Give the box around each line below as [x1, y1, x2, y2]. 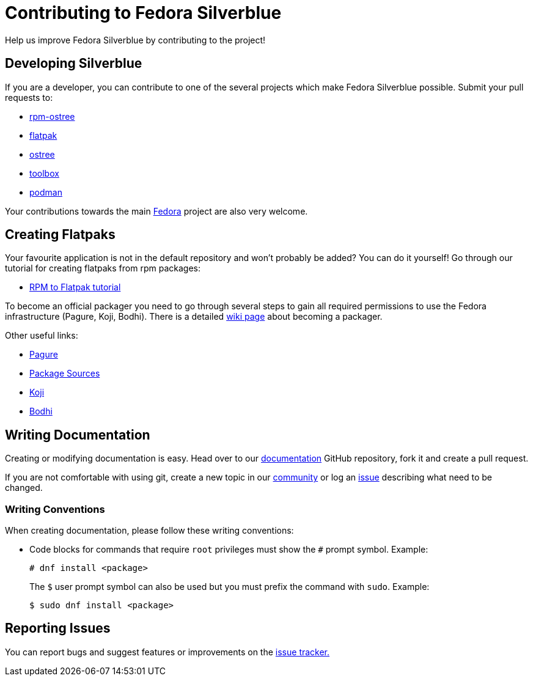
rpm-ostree [29, 111, 75, 122]
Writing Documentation [5, 427, 150, 443]
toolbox [29, 167, 59, 179]
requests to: [5, 92, 53, 103]
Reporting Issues [5, 620, 111, 636]
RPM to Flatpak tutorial [29, 282, 121, 293]
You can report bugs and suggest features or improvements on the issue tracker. [5, 646, 330, 657]
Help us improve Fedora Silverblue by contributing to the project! [5, 34, 266, 45]
